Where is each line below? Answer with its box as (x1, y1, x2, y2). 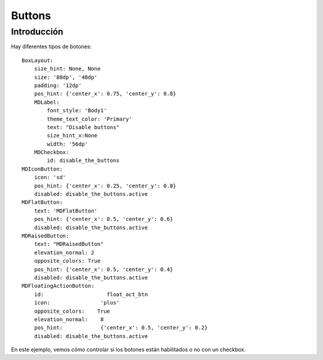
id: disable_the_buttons (47, 157, 120, 164)
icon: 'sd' (33, 174, 66, 181)
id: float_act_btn (33, 291, 148, 298)
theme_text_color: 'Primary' (47, 115, 133, 122)
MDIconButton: (22, 165, 63, 173)
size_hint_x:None (47, 132, 98, 139)
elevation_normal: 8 (33, 316, 104, 322)
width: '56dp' (47, 140, 89, 147)
